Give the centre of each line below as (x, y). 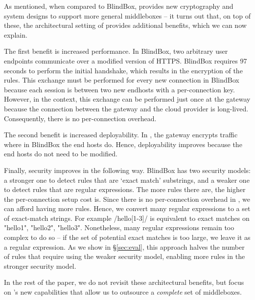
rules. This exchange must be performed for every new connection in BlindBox (122, 80)
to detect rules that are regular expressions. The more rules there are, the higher (125, 189)
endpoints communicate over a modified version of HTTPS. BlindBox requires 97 (126, 60)
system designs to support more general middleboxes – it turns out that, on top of (127, 15)
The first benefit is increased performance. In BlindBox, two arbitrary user (116, 51)
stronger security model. (40, 266)
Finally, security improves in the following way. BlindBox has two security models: (127, 170)
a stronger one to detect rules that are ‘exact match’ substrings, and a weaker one (127, 180)
